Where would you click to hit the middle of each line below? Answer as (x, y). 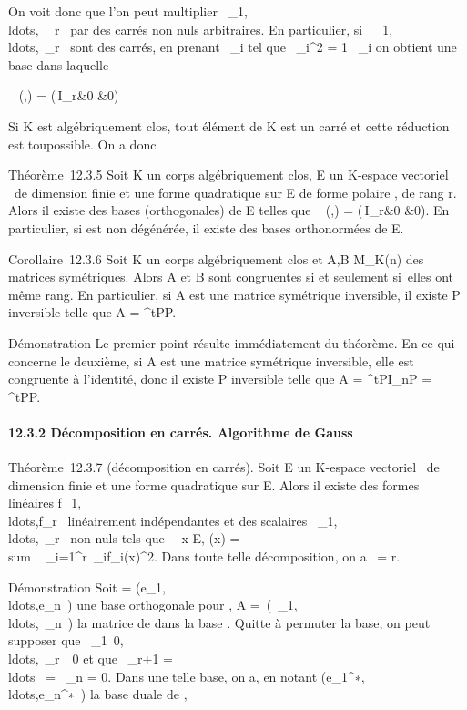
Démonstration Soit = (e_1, (87, 587)
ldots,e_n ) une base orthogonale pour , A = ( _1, (153, 605)
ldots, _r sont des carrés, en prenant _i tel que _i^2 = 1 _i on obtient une (233, 47)
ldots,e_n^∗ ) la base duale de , (98, 694)
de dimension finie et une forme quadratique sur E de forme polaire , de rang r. (235, 192)
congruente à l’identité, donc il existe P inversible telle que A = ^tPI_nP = (220, 379)
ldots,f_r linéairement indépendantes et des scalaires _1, (173, 520)
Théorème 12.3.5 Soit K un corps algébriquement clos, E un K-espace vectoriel (228, 175)
